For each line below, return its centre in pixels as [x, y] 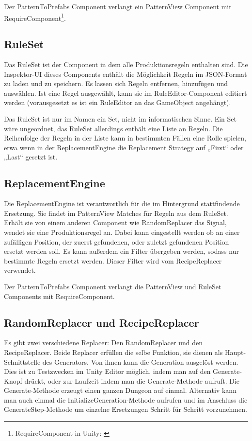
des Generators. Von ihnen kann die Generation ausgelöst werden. [140, 362]
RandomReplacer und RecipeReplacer [102, 322]
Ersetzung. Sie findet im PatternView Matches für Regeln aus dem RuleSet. [116, 213]
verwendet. [20, 270]
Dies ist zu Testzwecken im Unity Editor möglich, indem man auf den [107, 371]
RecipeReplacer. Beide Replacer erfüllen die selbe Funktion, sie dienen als [113, 352]
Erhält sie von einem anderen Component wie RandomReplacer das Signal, [115, 222]
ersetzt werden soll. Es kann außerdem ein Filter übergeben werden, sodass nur [121, 251]
